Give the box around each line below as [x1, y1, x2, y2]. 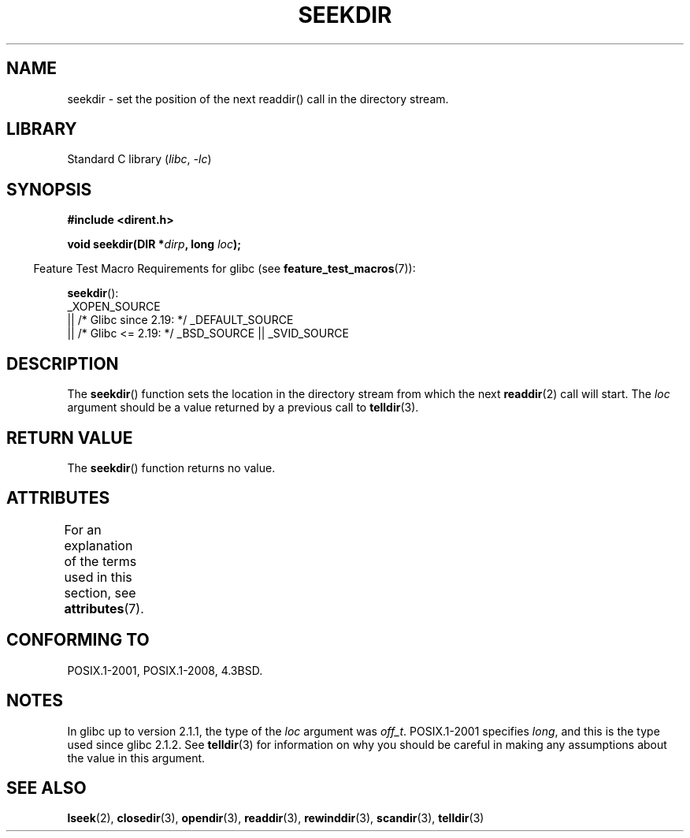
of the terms [64, 553, 137, 569]
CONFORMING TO [6, 630, 150, 650]
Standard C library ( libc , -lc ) [67, 152, 212, 166]
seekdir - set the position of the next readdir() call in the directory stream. [67, 91, 449, 106]
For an [64, 521, 102, 538]
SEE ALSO [6, 777, 87, 798]
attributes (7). [64, 600, 144, 616]
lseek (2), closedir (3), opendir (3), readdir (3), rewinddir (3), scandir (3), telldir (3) [67, 811, 484, 825]
